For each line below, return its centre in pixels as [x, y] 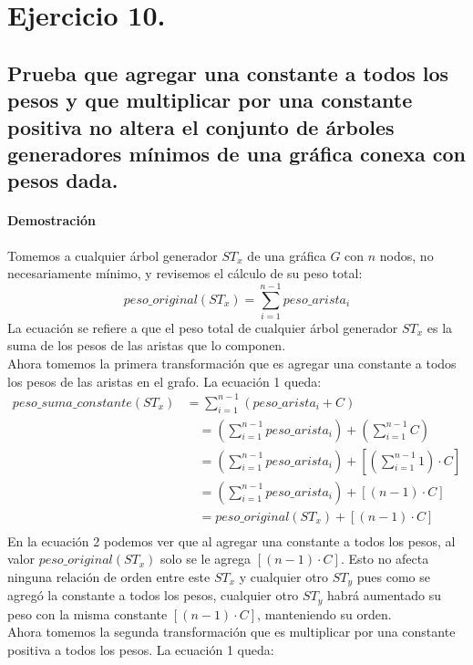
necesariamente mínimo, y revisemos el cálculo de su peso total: [185, 273]
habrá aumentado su [385, 595]
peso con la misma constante [87, 613]
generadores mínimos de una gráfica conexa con [237, 153]
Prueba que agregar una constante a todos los [228, 73]
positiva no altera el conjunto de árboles [201, 126]
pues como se [394, 576]
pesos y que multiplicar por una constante [210, 100]
